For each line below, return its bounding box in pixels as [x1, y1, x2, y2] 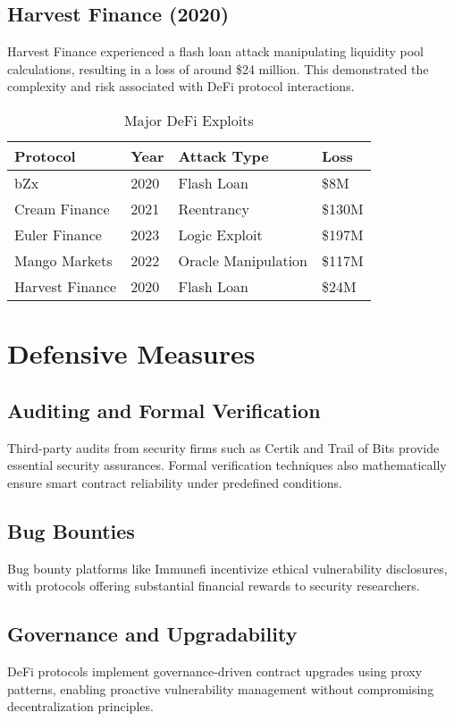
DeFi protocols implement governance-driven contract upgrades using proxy [7, 661, 423, 680]
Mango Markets [14, 249, 113, 271]
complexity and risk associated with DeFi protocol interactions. [7, 77, 355, 96]
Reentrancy [178, 197, 249, 219]
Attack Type [178, 145, 269, 166]
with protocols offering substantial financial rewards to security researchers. [7, 576, 420, 595]
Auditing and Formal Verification [7, 396, 321, 423]
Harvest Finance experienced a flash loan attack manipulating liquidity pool [7, 42, 424, 61]
